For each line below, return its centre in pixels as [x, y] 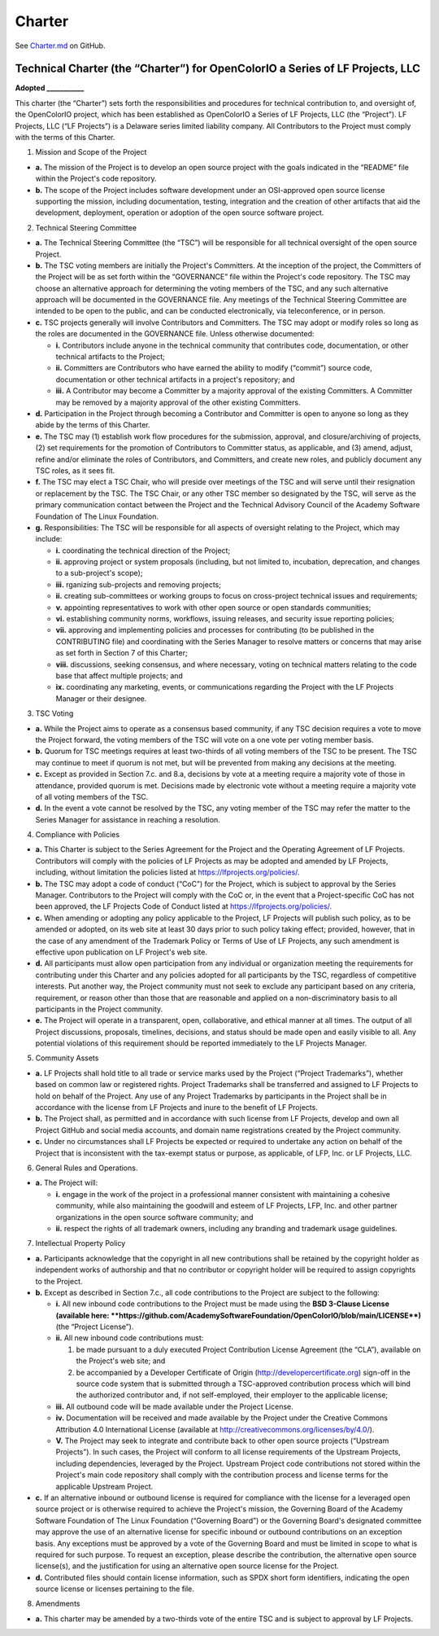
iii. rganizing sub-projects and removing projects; [138, 584]
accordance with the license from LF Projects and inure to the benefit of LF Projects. [177, 1107]
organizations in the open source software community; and [154, 1217]
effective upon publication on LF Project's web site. [121, 952]
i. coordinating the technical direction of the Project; [143, 550]
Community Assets [67, 1058]
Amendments [58, 1603]
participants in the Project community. [99, 1009]
